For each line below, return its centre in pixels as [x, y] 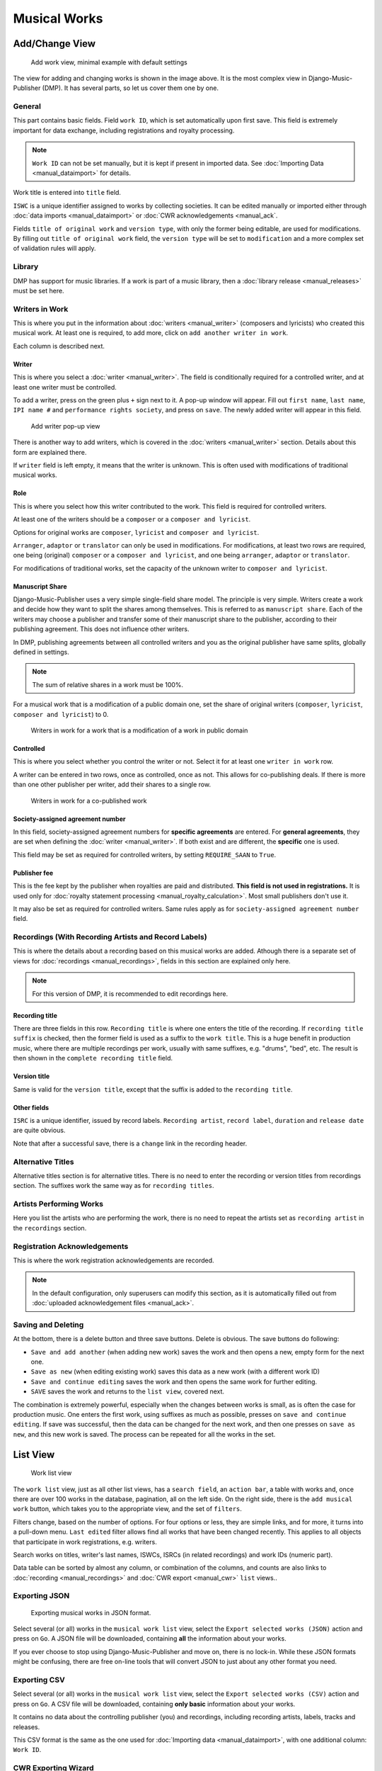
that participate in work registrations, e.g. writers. [85, 1541]
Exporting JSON [41, 1596]
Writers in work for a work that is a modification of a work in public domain [139, 730]
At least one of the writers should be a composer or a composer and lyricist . [132, 519]
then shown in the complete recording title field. [93, 1058]
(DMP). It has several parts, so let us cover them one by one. [131, 88]
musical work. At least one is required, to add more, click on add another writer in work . [151, 333]
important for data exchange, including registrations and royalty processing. [124, 130]
